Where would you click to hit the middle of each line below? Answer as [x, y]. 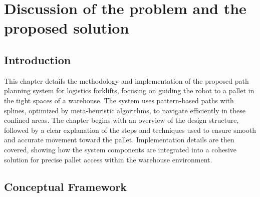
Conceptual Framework [66, 186]
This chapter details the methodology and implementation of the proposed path [126, 80]
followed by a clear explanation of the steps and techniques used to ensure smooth [130, 130]
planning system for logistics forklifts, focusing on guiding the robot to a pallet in [129, 90]
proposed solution [67, 28]
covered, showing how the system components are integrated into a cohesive [120, 149]
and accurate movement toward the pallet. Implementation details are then [119, 140]
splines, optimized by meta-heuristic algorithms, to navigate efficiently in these [125, 110]
